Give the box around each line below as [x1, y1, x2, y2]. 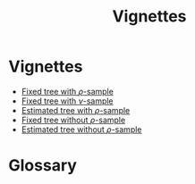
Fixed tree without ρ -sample [21, 114, 126, 125]
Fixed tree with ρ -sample [21, 86, 114, 96]
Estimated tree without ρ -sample [21, 123, 142, 135]
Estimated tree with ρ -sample [21, 105, 131, 115]
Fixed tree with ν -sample [21, 96, 114, 106]
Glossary [8, 155, 78, 176]
